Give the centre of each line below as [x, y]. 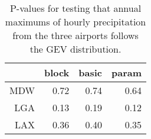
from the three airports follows [75, 35]
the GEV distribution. [75, 49]
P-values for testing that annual [75, 8]
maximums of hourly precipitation [75, 22]
